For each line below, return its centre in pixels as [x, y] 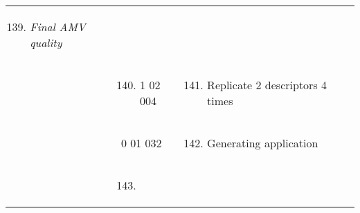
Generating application [263, 143]
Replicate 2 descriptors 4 [267, 85]
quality [46, 43]
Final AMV [58, 27]
